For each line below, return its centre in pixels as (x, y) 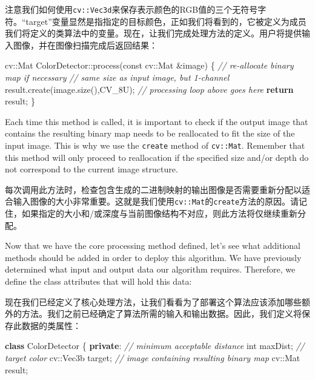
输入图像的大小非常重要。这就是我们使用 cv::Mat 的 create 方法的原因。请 (156, 201)
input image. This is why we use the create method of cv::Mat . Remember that (155, 145)
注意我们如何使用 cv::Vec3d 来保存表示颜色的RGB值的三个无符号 (131, 9)
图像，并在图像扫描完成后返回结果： (85, 45)
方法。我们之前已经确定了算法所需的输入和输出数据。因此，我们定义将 (161, 314)
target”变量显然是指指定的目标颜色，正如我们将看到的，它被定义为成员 (166, 21)
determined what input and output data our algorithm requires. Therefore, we (150, 269)
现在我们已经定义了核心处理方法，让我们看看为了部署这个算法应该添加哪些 (153, 301)
